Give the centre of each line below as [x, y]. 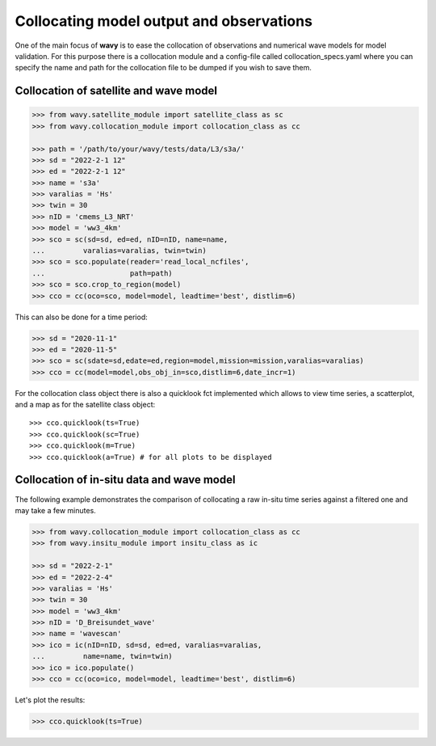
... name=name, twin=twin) [102, 656]
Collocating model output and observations [163, 21]
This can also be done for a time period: [82, 317]
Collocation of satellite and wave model [116, 91]
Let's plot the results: [50, 700]
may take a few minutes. [55, 510]
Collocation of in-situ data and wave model [125, 480]
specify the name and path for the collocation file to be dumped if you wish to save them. [163, 68]
